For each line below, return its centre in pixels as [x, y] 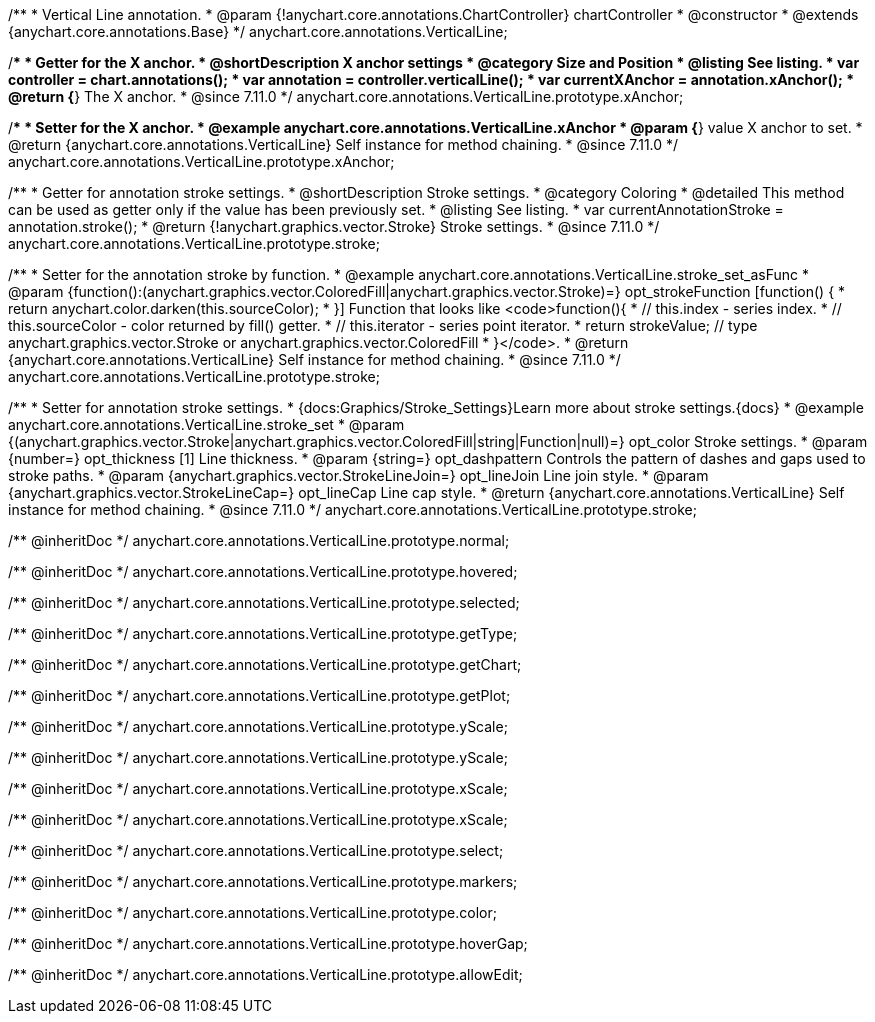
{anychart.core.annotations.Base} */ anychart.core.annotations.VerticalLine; [258, 31]
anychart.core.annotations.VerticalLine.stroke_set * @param [206, 424]
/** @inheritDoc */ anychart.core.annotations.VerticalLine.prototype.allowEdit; [265, 974]
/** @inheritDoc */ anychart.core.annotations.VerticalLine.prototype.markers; [263, 881]
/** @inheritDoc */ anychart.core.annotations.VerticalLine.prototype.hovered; [263, 571]
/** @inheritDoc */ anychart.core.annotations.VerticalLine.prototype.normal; [259, 540]
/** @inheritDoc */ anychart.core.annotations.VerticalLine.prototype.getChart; [265, 664]
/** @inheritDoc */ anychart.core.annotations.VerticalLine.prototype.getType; [263, 633]
